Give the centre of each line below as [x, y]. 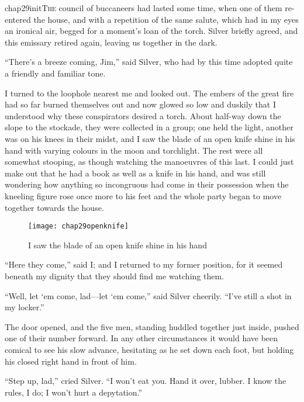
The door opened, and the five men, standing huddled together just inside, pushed [152, 326]
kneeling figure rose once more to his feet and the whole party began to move [143, 195]
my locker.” [25, 307]
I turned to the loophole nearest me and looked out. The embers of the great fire [149, 93]
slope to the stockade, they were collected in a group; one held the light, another [149, 127]
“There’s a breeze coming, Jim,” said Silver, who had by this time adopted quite [149, 62]
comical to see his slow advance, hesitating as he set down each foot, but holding [149, 349]
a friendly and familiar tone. [55, 73]
